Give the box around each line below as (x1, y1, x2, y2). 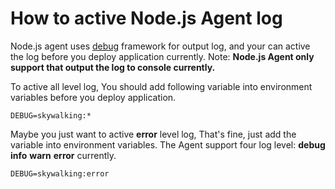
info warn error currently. (10, 149, 117, 161)
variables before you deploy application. (10, 91, 177, 103)
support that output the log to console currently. (10, 61, 216, 73)
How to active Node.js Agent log (10, 7, 283, 30)
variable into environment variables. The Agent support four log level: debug (10, 138, 326, 151)
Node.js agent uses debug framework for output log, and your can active (10, 40, 311, 52)
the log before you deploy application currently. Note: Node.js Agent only (10, 50, 315, 62)
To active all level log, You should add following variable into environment (10, 80, 313, 92)
